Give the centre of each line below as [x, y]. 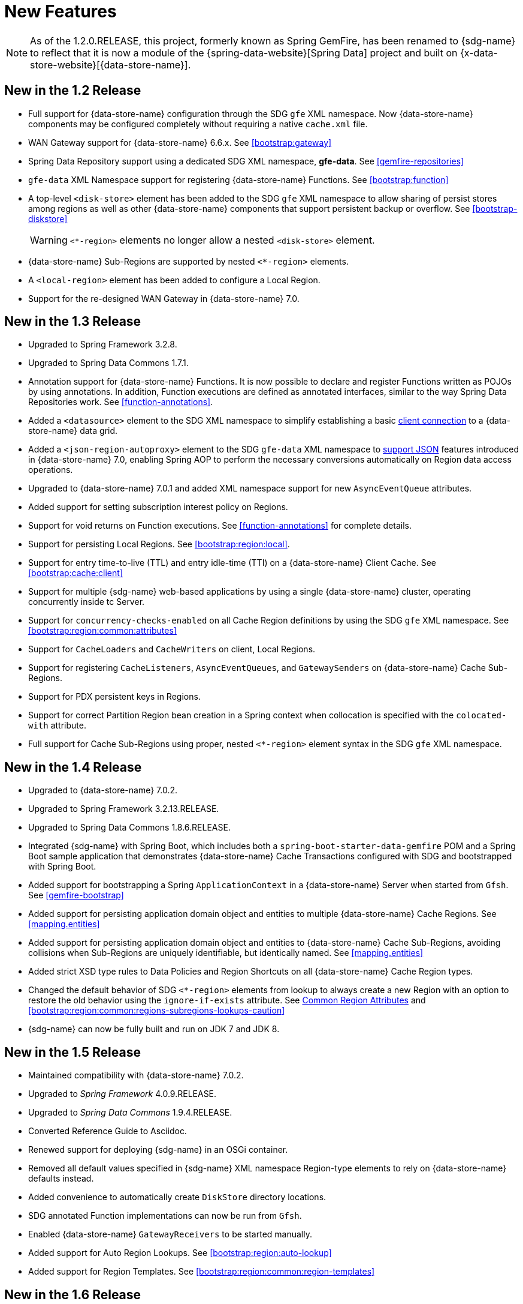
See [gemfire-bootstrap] [76, 895]
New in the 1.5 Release [72, 1052]
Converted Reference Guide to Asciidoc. [108, 1131]
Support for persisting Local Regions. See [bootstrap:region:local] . [159, 544]
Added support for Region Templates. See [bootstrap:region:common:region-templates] [202, 1272]
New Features [61, 11]
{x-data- [479, 53]
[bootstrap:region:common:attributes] [102, 631]
